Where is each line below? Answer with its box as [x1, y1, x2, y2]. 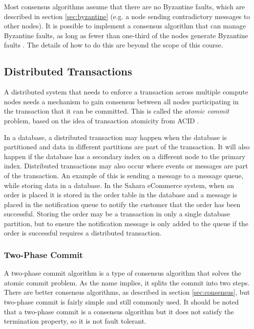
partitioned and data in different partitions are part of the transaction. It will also [4, 141, 250, 152]
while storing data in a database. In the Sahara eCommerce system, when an [4, 180, 234, 190]
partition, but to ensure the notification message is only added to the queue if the [4, 218, 249, 228]
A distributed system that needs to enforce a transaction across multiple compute [4, 87, 248, 97]
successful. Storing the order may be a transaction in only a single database [4, 209, 231, 219]
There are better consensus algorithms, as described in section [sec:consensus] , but [4, 287, 250, 297]
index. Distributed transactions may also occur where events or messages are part [4, 161, 248, 171]
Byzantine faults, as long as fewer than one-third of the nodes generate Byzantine [4, 30, 248, 40]
